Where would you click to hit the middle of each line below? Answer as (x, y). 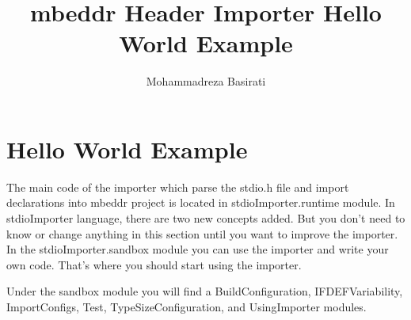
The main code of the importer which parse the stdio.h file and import (178, 187)
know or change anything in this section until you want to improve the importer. (202, 233)
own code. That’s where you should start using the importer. (154, 264)
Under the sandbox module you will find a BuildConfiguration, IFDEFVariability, (205, 291)
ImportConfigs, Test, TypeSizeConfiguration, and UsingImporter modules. (186, 307)
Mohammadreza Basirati (206, 81)
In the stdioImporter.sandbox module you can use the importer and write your (198, 249)
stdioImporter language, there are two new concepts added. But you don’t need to (206, 218)
